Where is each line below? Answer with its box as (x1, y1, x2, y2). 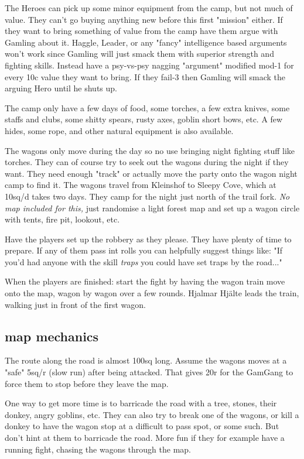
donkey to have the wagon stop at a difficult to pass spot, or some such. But (5, 420, 279, 432)
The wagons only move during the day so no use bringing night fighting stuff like (5, 144, 295, 156)
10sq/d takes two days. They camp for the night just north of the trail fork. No (5, 190, 290, 202)
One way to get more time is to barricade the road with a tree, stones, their (5, 397, 277, 409)
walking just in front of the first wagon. (5, 298, 146, 310)
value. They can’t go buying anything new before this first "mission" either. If (5, 13, 283, 25)
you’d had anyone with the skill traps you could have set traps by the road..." (5, 255, 282, 268)
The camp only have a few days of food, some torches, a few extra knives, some (5, 101, 290, 114)
